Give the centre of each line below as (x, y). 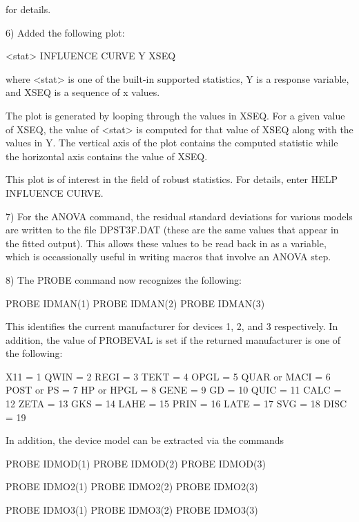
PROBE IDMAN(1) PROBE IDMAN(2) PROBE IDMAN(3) (135, 303)
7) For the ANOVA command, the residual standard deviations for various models (179, 216)
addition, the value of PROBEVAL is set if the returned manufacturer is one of (173, 339)
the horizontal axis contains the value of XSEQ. (107, 156)
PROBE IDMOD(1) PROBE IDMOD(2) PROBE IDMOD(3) (136, 463)
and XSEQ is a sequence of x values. (83, 92)
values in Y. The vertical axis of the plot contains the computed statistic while (172, 143)
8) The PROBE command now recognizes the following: (124, 279)
